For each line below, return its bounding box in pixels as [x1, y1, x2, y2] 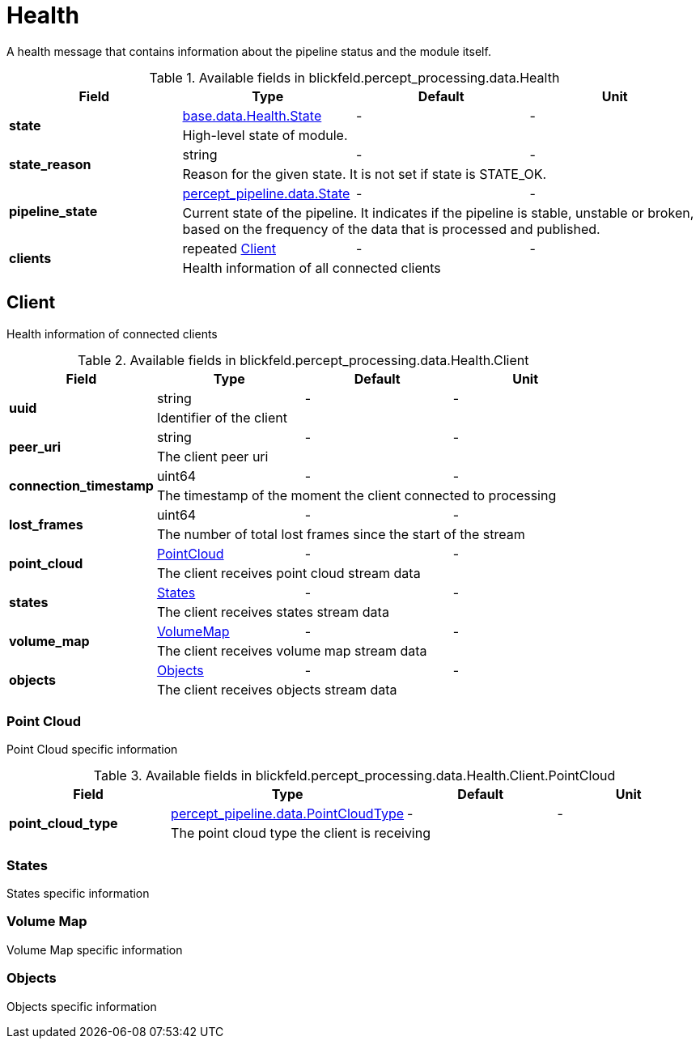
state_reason [9, 155, 91, 172]
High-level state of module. [182, 126, 348, 143]
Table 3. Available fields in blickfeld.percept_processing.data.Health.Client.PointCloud [93, 767, 616, 784]
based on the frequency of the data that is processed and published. [182, 220, 600, 237]
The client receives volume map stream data [156, 642, 427, 659]
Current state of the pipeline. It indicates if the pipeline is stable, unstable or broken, [182, 204, 694, 221]
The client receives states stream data [156, 603, 389, 620]
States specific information [6, 886, 150, 901]
